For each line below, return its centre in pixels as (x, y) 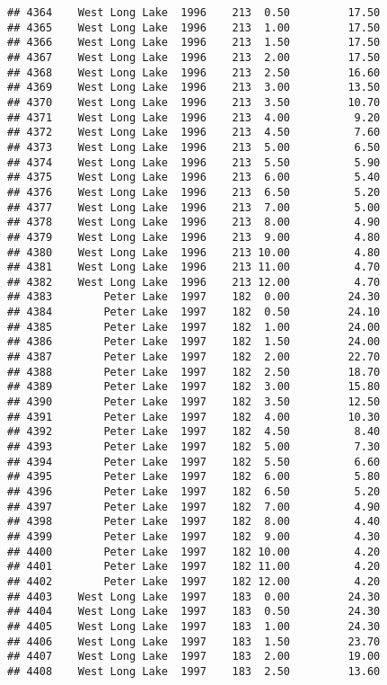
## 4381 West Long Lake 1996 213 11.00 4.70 (194, 267)
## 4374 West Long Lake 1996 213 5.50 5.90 (194, 162)
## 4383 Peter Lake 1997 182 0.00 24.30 (194, 297)
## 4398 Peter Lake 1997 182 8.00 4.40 (194, 522)
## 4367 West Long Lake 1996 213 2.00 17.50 (194, 57)
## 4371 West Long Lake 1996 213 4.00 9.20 (194, 117)
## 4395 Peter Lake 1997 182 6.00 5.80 (194, 477)
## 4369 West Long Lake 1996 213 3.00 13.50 (194, 88)
